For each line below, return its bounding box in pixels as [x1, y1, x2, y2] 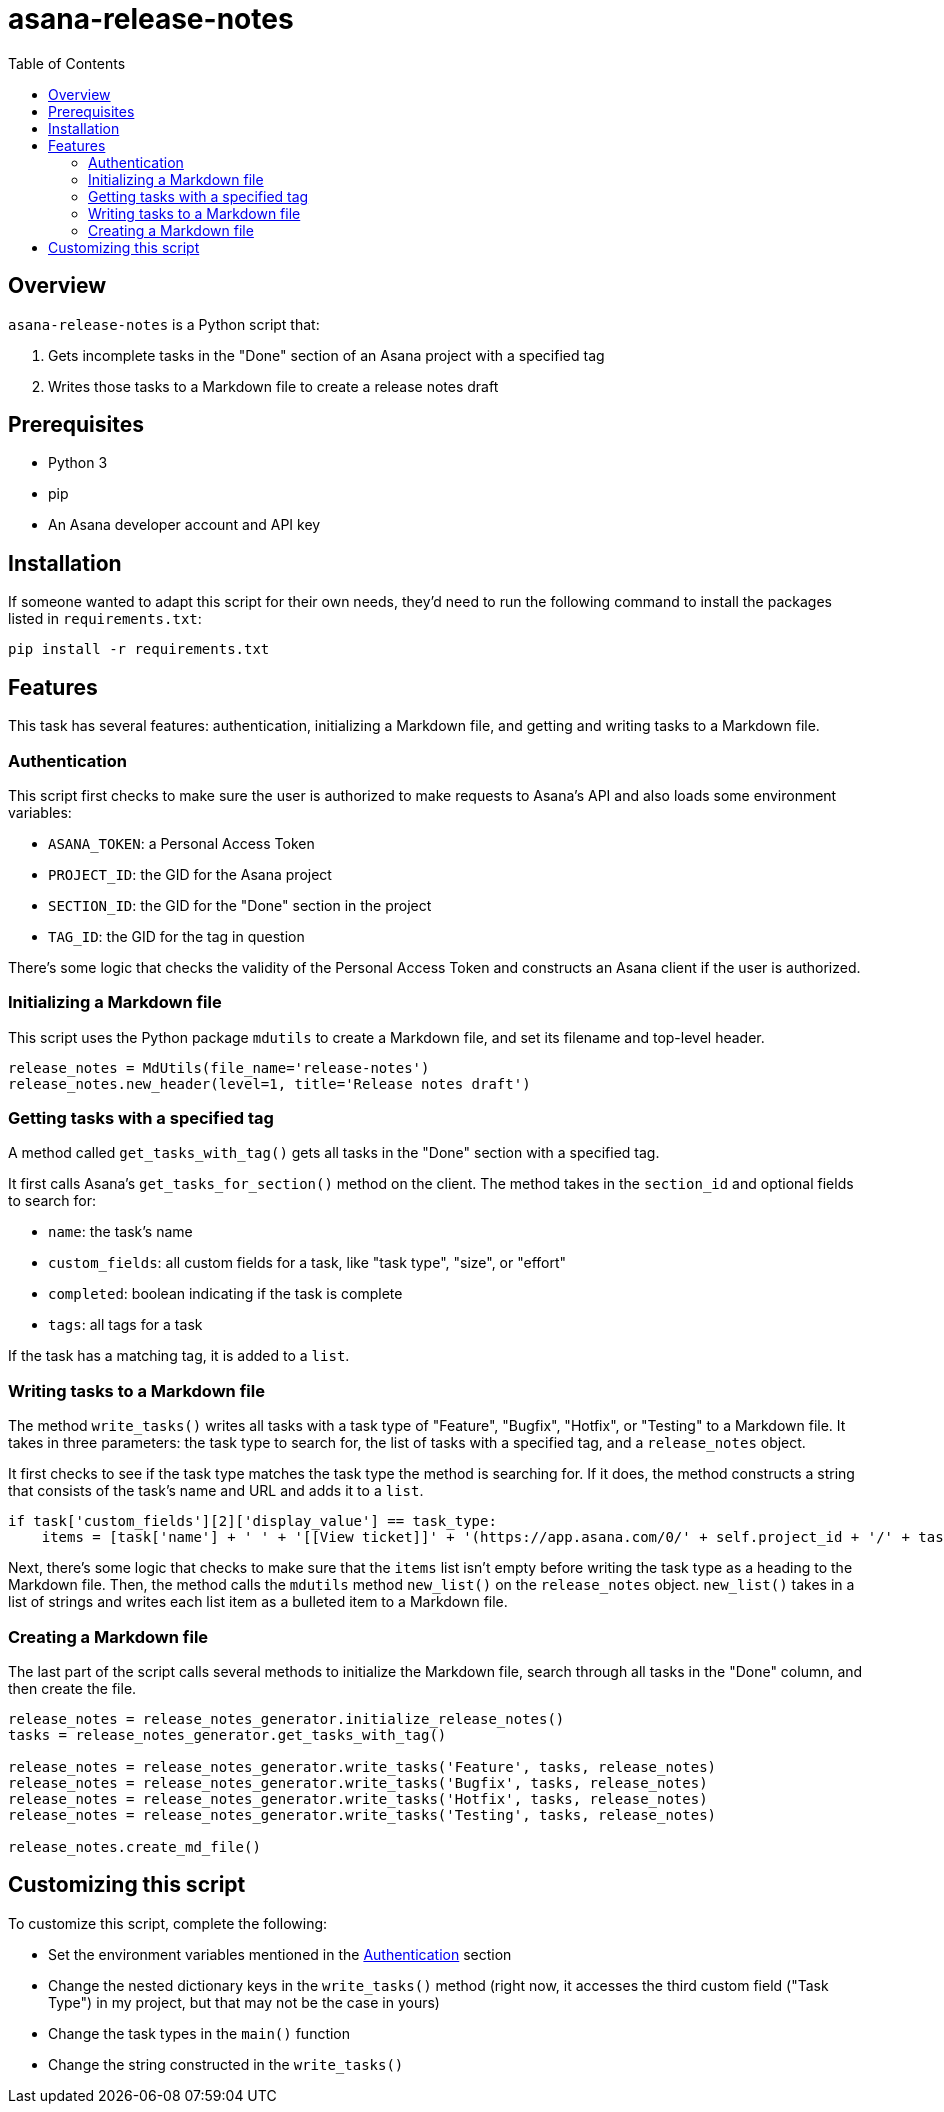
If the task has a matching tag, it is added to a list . [8, 1347, 350, 1365]
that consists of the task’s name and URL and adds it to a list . [8, 1482, 424, 1500]
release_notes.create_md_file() [8, 1838, 261, 1855]
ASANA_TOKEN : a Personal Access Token [48, 834, 315, 852]
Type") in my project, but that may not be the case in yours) [48, 1993, 440, 2011]
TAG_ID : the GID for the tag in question [48, 927, 305, 945]
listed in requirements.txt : [8, 610, 202, 628]
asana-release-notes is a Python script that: [8, 315, 320, 333]
